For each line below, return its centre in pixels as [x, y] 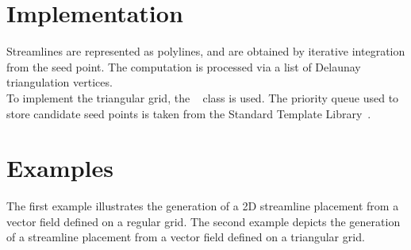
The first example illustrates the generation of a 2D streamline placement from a [203, 206]
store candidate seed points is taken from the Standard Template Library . [189, 113]
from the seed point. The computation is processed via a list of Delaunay [184, 66]
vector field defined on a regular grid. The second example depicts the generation [204, 221]
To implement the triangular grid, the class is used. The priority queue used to [203, 97]
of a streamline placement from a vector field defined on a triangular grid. [186, 237]
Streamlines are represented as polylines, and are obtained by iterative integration [206, 51]
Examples [60, 168]
